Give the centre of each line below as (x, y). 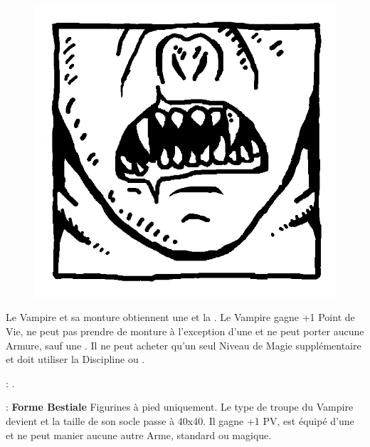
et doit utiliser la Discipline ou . (75, 359)
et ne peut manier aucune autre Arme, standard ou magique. (139, 435)
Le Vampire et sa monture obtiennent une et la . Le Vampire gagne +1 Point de (180, 317)
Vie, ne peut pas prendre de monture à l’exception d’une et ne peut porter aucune (185, 331)
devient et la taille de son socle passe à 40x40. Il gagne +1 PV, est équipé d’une (180, 421)
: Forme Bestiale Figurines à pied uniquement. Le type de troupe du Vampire (180, 407)
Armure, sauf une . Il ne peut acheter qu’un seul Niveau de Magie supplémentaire (184, 345)
